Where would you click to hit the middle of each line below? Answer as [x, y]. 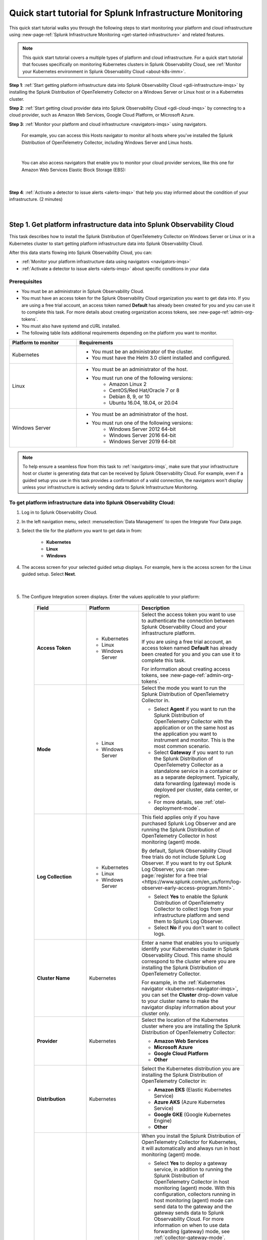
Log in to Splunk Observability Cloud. [59, 512]
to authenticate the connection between [188, 621]
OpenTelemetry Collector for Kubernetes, [189, 1142]
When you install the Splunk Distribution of [191, 1136]
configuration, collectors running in [195, 1194]
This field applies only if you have [180, 817]
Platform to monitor [35, 342]
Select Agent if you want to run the [195, 709]
